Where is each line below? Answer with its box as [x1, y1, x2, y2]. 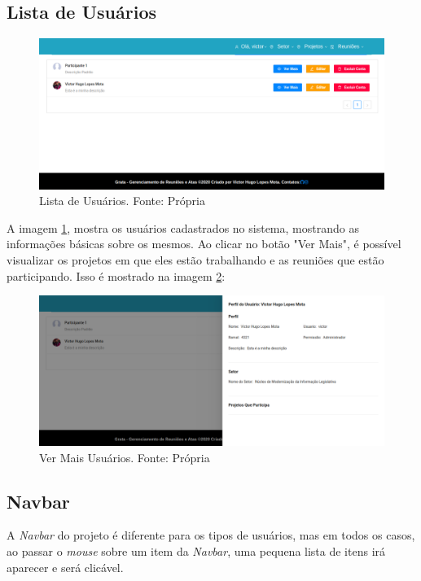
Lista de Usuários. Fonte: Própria [39, 192, 205, 209]
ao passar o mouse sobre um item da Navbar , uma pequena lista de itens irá [7, 542, 386, 559]
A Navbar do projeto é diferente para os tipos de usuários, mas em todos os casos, [7, 526, 415, 544]
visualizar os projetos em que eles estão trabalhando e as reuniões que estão [7, 251, 384, 269]
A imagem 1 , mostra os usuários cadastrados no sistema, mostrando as [7, 219, 359, 236]
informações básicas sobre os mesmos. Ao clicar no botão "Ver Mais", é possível [7, 235, 401, 252]
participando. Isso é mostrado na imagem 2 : [7, 267, 226, 284]
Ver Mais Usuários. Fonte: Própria [39, 448, 210, 465]
